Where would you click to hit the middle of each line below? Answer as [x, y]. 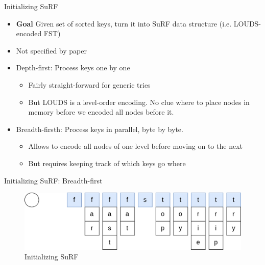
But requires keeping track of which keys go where [107, 163]
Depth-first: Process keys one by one [73, 68]
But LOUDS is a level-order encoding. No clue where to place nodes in [139, 102]
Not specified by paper [51, 50]
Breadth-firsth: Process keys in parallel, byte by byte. [100, 129]
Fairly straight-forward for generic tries [89, 84]
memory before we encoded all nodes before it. [101, 112]
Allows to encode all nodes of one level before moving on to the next [135, 146]
